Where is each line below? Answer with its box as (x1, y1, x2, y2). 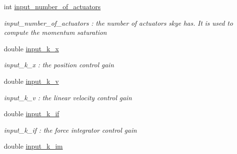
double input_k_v (4, 76, 59, 86)
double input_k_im (4, 141, 63, 151)
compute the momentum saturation (4, 27, 107, 37)
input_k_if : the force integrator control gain (4, 124, 137, 135)
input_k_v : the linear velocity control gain (4, 92, 132, 102)
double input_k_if (4, 108, 59, 119)
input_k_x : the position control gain (4, 60, 114, 70)
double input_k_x (4, 43, 59, 53)
